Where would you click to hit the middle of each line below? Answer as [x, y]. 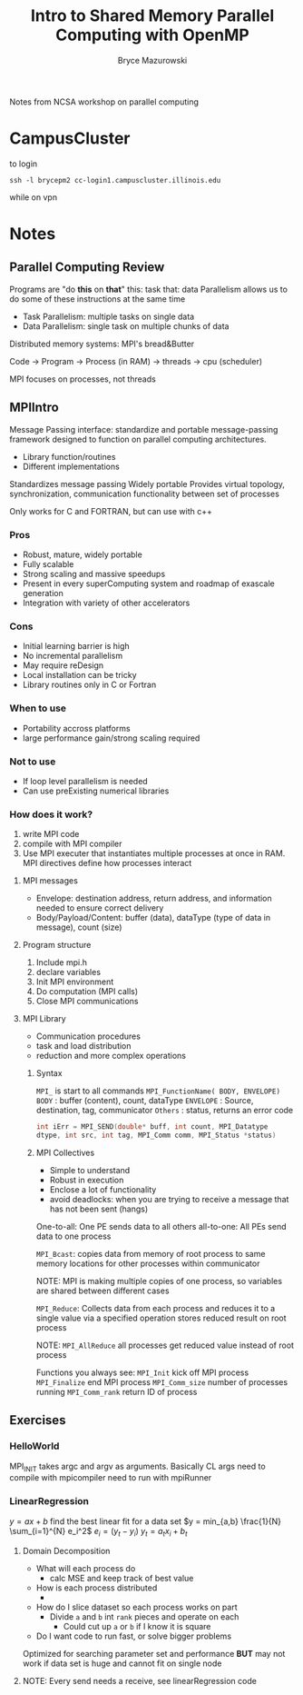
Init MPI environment [75, 982]
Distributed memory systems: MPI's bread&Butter [102, 344]
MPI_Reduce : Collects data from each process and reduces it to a [156, 1308]
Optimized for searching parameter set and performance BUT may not [154, 1653]
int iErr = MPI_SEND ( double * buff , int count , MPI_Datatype [152, 1127]
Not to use [33, 762]
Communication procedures [88, 1036]
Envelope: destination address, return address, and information [154, 898]
